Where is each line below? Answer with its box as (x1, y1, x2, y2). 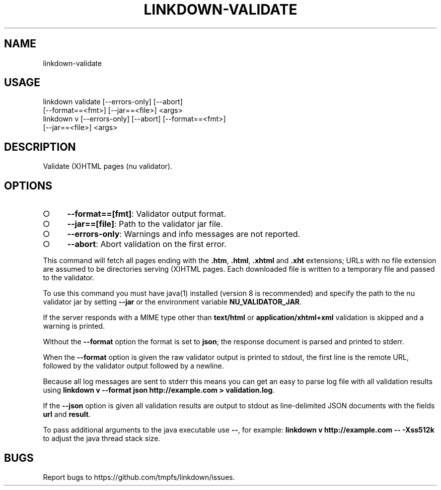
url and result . (43, 410, 91, 419)
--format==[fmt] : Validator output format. (67, 209, 226, 219)
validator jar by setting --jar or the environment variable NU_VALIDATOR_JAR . (43, 297, 302, 307)
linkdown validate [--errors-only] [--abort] (43, 97, 183, 106)
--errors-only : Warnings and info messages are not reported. (67, 229, 301, 239)
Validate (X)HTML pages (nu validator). (43, 162, 173, 171)
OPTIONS (4, 179, 52, 192)
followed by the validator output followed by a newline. (43, 361, 224, 371)
